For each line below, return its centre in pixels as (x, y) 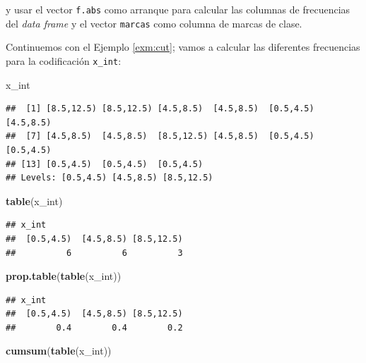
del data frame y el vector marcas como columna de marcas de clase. (154, 23)
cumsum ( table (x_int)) (59, 351)
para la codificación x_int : (64, 60)
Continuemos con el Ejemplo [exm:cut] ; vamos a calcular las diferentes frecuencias (183, 47)
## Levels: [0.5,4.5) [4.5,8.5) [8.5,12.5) (110, 178)
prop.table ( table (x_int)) (64, 276)
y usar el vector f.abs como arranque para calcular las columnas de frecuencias (178, 9)
